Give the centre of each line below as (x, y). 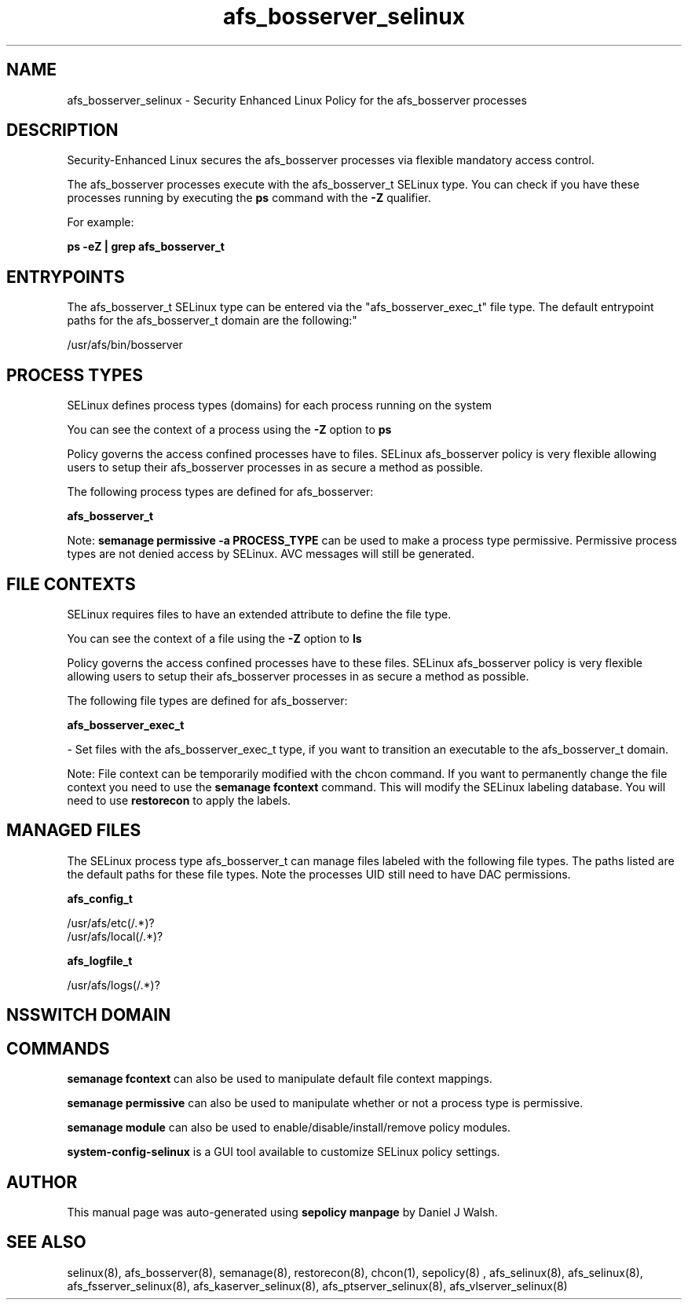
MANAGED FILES (74, 831)
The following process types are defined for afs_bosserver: (220, 492)
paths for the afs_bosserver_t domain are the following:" (212, 321)
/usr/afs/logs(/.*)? (113, 985)
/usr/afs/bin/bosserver (125, 345)
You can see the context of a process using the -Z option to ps (229, 430)
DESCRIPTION (62, 130)
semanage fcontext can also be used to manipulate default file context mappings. (280, 1079)
